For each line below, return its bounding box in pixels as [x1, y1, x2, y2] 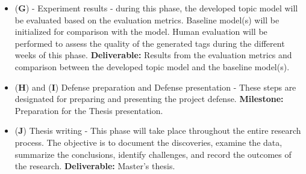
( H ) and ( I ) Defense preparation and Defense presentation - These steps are [14, 80, 296, 93]
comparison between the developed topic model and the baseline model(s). [14, 60, 290, 73]
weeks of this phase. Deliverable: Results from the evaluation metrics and [14, 49, 292, 61]
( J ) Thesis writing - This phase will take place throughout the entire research [14, 124, 301, 137]
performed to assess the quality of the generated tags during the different [14, 37, 285, 49]
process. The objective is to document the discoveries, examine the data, [14, 136, 283, 148]
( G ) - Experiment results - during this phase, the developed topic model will [14, 2, 298, 14]
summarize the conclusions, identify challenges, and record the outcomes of [14, 148, 292, 160]
